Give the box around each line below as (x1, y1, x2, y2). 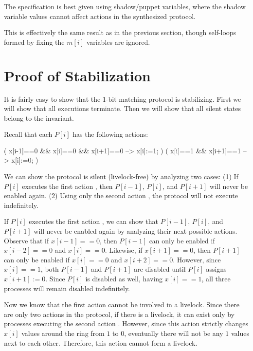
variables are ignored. (86, 37, 150, 47)
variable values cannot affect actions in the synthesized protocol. (4, 11, 196, 21)
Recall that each (4, 129, 53, 139)
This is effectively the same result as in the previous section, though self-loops (4, 27, 236, 37)
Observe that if (4, 235, 49, 245)
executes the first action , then (22, 181, 113, 191)
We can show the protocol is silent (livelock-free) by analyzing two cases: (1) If (4, 171, 238, 182)
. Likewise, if (105, 245, 143, 255)
